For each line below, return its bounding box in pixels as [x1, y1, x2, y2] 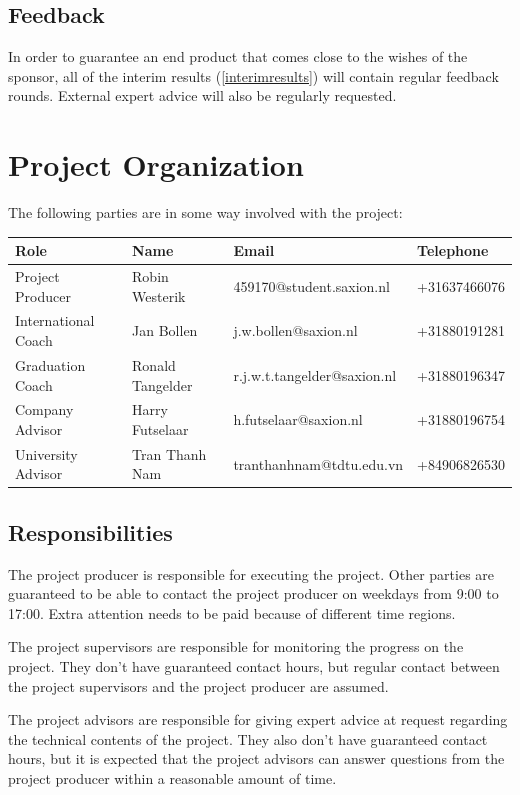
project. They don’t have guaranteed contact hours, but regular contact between [8, 656, 500, 677]
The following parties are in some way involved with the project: [8, 202, 403, 223]
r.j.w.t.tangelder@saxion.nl [233, 364, 397, 385]
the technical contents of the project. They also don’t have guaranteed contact [8, 728, 488, 749]
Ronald [132, 354, 176, 375]
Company [15, 399, 74, 420]
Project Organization [8, 144, 304, 185]
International [15, 310, 95, 331]
